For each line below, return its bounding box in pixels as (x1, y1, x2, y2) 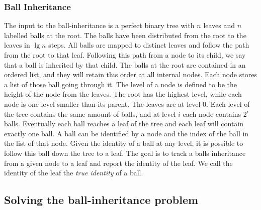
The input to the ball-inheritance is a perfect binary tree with (4, 20, 195, 31)
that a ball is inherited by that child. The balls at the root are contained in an (4, 59, 246, 70)
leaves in (4, 40, 30, 50)
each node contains (183, 108, 241, 119)
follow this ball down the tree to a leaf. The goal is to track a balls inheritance (4, 147, 246, 158)
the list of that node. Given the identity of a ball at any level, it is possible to (4, 138, 243, 148)
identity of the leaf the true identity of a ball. (4, 167, 143, 178)
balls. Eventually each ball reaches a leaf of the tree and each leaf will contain (4, 118, 244, 129)
